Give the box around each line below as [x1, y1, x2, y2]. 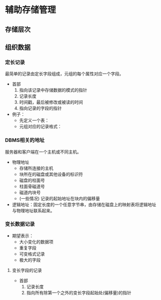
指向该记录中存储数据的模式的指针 [19, 87, 88, 93]
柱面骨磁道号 [19, 183, 45, 189]
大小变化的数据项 [19, 238, 54, 245]
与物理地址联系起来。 [12, 207, 55, 213]
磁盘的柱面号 [19, 177, 45, 183]
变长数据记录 [5, 221, 35, 228]
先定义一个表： [19, 117, 49, 124]
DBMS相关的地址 [5, 137, 45, 143]
